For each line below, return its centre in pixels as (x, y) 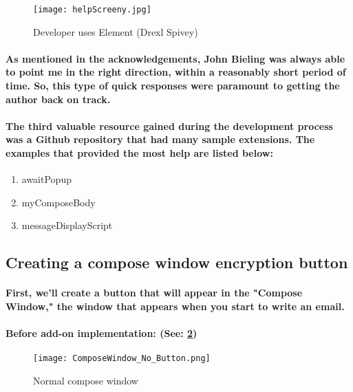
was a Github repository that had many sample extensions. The (160, 139)
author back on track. (58, 99)
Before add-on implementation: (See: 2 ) (101, 333)
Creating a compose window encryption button (177, 262)
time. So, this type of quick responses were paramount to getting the (173, 86)
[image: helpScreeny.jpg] (92, 10)
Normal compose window (86, 380)
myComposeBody (58, 202)
